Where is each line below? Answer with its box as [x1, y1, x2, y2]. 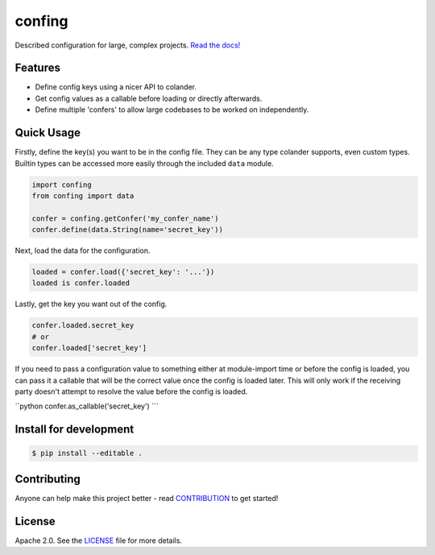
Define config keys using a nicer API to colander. [35, 82, 197, 92]
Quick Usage [14, 126, 81, 140]
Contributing [14, 472, 81, 486]
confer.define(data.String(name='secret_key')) [31, 226, 223, 234]
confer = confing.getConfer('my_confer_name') [31, 213, 219, 223]
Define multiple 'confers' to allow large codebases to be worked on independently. [35, 105, 309, 114]
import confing [31, 180, 92, 189]
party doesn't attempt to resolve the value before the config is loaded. [14, 387, 248, 396]
